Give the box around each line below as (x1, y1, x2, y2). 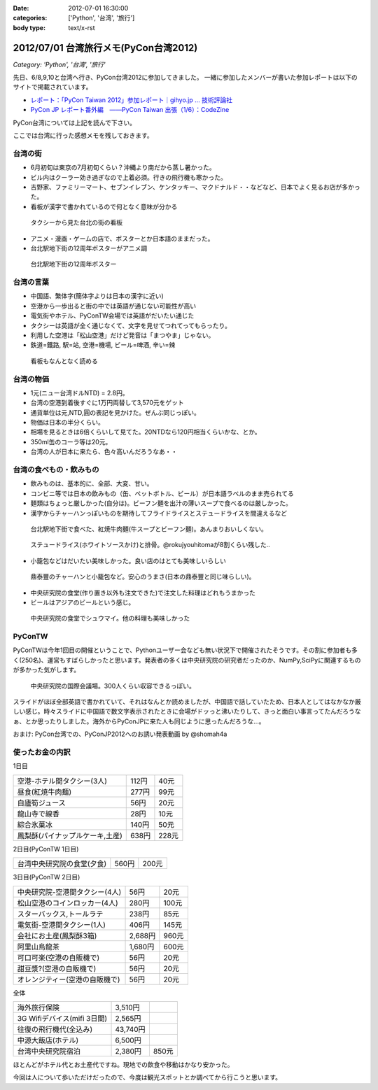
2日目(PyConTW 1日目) (13, 844, 79, 853)
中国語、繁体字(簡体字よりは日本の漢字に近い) (30, 292, 164, 300)
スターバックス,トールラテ (17, 909, 104, 919)
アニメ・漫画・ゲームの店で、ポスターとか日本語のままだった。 (30, 234, 214, 243)
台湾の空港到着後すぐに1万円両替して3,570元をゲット (30, 399, 185, 407)
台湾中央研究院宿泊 (17, 1046, 80, 1056)
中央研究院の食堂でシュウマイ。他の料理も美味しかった (30, 614, 190, 623)
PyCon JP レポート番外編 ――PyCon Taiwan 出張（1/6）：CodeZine (30, 106, 230, 114)
